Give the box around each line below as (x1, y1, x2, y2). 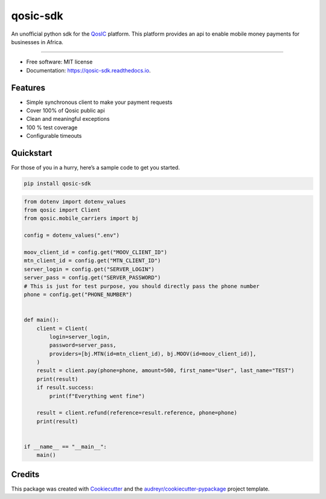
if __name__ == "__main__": (24, 443, 107, 450)
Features (11, 82, 45, 93)
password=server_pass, (49, 342, 117, 349)
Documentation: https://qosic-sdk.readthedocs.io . (26, 66, 151, 74)
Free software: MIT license (26, 58, 93, 66)
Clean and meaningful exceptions (26, 115, 110, 123)
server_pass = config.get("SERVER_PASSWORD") (24, 274, 161, 281)
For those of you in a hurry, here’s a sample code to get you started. (11, 164, 181, 172)
